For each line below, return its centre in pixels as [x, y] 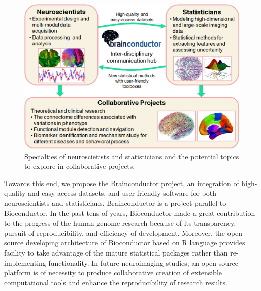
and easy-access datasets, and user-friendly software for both [122, 193]
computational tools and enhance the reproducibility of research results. [116, 282]
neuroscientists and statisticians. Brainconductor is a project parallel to [115, 203]
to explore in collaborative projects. [80, 166]
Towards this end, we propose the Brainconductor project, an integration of [122, 183]
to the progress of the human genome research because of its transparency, [120, 223]
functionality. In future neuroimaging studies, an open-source [143, 262]
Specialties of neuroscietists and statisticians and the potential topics [132, 156]
